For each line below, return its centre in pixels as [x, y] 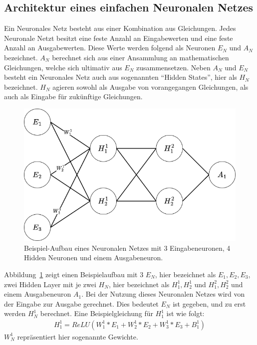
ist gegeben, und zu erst [209, 303]
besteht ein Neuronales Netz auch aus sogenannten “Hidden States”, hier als [121, 77]
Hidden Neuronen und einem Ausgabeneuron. [94, 258]
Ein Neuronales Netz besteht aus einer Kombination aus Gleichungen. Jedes [120, 28]
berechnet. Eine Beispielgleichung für [97, 313]
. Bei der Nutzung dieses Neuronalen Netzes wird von [163, 294]
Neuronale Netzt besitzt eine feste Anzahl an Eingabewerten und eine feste [119, 38]
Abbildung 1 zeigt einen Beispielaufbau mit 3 [74, 274]
